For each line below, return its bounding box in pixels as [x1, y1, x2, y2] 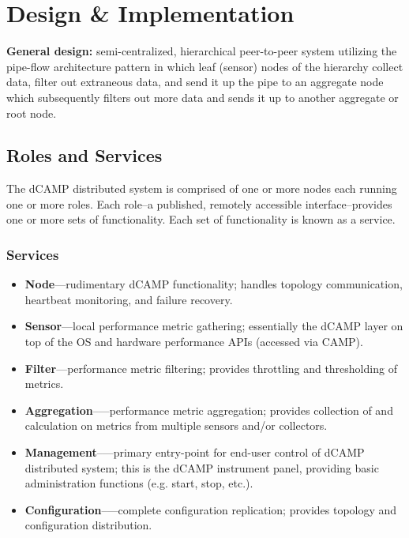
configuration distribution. [24, 517, 152, 533]
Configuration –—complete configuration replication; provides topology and [24, 501, 397, 517]
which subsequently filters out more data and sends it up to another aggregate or [6, 88, 399, 105]
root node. [6, 104, 57, 121]
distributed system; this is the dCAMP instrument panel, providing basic [24, 459, 379, 476]
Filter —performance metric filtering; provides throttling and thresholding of [24, 359, 397, 376]
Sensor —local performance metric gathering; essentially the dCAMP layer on [24, 318, 403, 334]
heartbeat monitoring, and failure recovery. [24, 291, 233, 307]
